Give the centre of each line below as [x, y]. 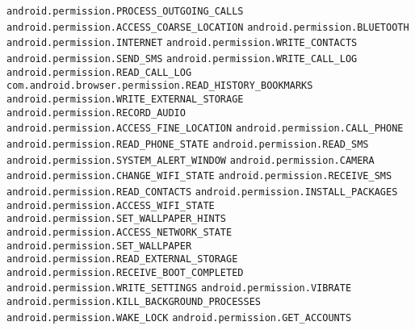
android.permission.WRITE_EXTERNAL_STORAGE [125, 99]
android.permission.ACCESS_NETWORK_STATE [119, 232]
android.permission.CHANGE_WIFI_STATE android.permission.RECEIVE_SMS [199, 176]
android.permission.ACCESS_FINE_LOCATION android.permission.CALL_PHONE [205, 129]
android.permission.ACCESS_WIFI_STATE [111, 205]
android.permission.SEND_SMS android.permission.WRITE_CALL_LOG [182, 58]
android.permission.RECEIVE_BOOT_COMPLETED [125, 272]
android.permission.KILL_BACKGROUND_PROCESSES [134, 302]
